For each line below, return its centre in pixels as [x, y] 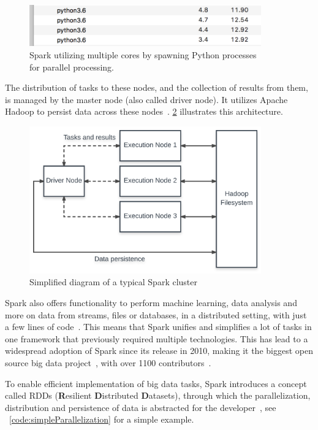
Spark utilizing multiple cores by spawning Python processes [143, 54]
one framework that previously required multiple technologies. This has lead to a [157, 338]
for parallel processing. [72, 67]
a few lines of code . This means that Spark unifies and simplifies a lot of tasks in [158, 327]
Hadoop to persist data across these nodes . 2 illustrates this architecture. [144, 111]
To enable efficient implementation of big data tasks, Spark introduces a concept [156, 383]
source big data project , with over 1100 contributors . [108, 362]
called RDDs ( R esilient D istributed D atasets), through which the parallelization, [158, 395]
